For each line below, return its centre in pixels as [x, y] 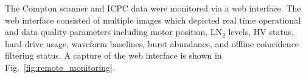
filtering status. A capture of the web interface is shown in [113, 55]
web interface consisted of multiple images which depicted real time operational [153, 20]
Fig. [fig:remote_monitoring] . [60, 67]
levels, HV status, [261, 32]
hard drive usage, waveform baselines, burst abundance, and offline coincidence [152, 43]
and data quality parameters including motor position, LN [114, 32]
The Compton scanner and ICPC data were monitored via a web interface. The [153, 8]
